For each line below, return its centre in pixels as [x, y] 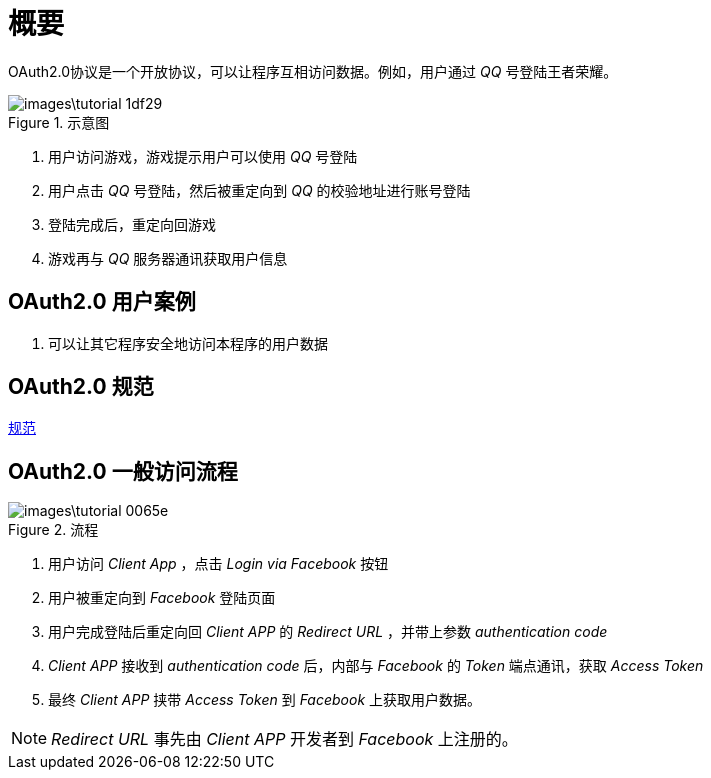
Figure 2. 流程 [53, 530]
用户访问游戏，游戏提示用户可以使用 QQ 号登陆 [203, 156]
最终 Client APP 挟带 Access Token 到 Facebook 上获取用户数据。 [265, 700]
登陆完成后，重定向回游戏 [132, 224]
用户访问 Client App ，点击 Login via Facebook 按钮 [218, 564]
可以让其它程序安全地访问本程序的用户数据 [188, 343]
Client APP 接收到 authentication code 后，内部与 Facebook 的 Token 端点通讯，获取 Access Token [376, 666]
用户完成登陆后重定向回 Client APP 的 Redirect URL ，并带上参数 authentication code [328, 632]
